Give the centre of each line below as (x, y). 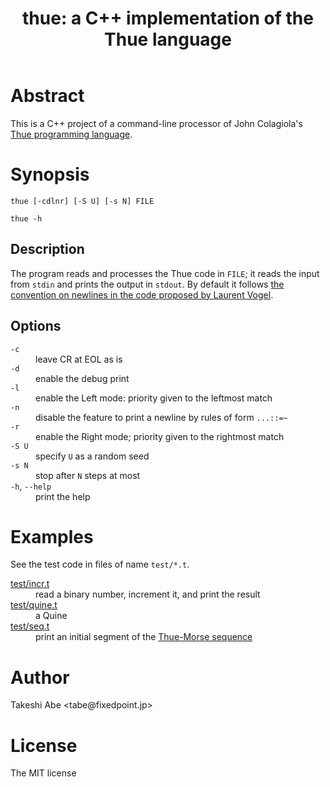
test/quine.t (34, 605)
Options (36, 326)
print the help (63, 496)
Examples (52, 536)
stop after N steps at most (88, 475)
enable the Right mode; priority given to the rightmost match (160, 436)
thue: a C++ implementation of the (168, 18)
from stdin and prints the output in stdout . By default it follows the (147, 284)
